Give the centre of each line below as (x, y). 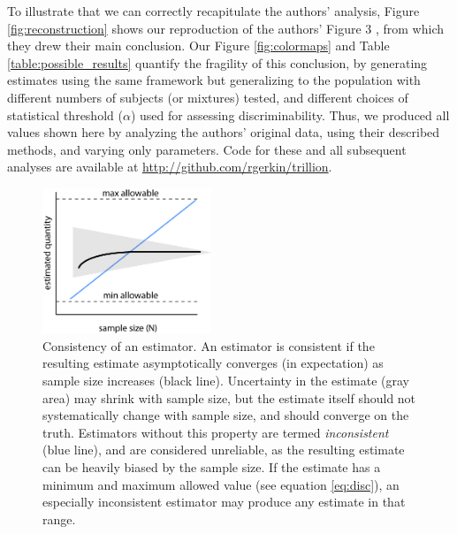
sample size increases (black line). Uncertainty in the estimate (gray (226, 380)
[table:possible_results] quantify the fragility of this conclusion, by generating (217, 62)
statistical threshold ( (65, 114)
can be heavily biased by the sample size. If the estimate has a (212, 466)
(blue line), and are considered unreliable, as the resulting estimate (224, 450)
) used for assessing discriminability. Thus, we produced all (290, 114)
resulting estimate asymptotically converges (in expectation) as (213, 363)
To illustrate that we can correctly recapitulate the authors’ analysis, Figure (213, 11)
